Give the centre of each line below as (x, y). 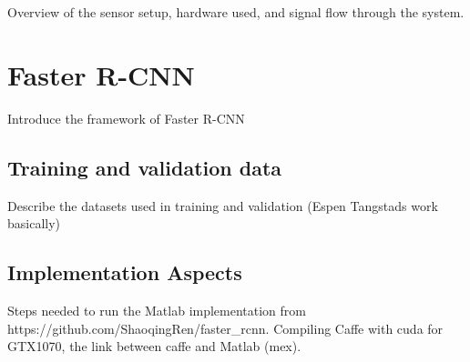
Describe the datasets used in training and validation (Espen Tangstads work (223, 205)
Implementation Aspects (125, 272)
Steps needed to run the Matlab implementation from (157, 310)
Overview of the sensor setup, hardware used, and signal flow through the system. (236, 12)
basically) (34, 223)
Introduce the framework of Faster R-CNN (126, 118)
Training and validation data (145, 167)
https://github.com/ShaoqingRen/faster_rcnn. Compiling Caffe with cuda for (225, 328)
